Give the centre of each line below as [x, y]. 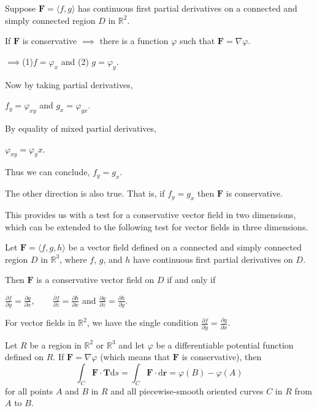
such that [197, 41]
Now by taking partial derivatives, [69, 84]
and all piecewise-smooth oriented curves [187, 390]
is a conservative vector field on [95, 280]
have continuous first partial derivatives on [213, 259]
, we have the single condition [143, 322]
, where [73, 259]
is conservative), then [222, 357]
